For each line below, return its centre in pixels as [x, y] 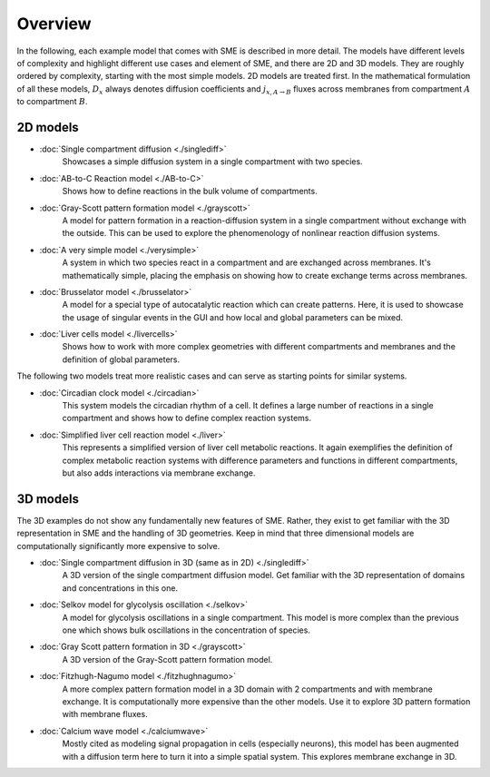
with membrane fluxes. [105, 714]
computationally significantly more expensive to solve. [118, 546]
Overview [54, 24]
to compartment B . [52, 102]
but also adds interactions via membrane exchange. [159, 473]
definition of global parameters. [121, 359]
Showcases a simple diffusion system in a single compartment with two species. [212, 162]
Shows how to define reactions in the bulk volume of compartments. [190, 192]
